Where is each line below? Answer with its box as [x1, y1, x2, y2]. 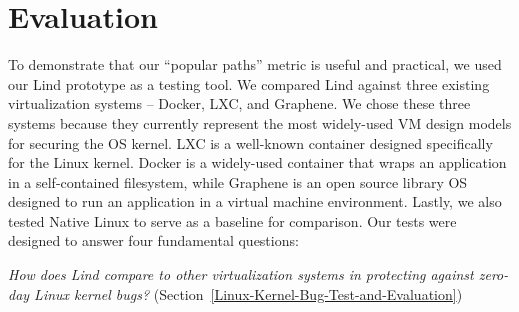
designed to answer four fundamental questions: [8, 230, 299, 251]
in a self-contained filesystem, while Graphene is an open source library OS [8, 171, 468, 192]
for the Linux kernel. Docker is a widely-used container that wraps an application [8, 152, 507, 173]
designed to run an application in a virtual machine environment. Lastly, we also [8, 191, 502, 212]
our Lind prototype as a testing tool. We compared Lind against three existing [8, 73, 490, 94]
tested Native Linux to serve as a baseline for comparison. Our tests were [8, 210, 457, 231]
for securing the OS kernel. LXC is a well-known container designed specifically [8, 132, 493, 153]
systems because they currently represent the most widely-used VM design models [8, 112, 512, 133]
